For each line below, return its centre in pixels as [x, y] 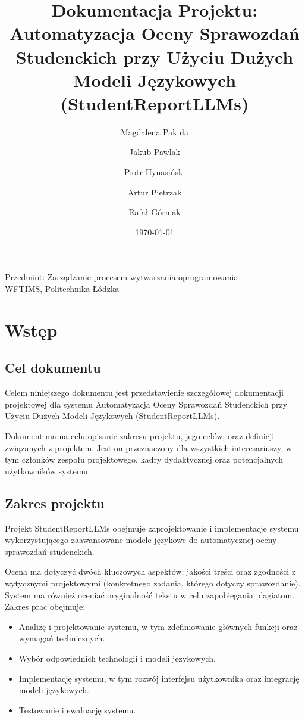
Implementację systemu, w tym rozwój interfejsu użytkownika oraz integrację [159, 678]
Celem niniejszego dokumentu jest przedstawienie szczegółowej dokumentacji [144, 392]
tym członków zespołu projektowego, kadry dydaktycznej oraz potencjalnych [144, 459]
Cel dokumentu [53, 367]
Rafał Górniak [155, 212]
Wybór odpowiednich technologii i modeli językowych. [117, 658]
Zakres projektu [55, 503]
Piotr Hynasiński [155, 172]
